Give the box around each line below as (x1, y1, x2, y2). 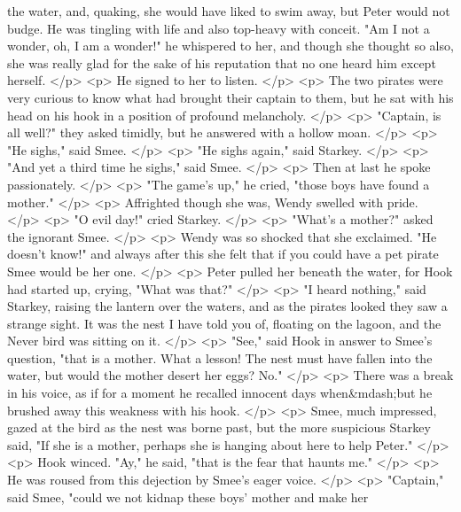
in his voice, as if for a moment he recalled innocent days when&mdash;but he (7, 384, 433, 402)
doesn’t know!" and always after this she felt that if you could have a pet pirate (7, 244, 439, 263)
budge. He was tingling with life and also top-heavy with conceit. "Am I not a (7, 19, 430, 37)
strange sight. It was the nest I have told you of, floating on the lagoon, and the (7, 314, 441, 332)
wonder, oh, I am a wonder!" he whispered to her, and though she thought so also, (7, 36, 454, 55)
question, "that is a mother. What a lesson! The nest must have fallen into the (7, 348, 433, 367)
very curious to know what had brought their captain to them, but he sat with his (7, 88, 454, 106)
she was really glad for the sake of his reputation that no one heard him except (7, 53, 436, 72)
